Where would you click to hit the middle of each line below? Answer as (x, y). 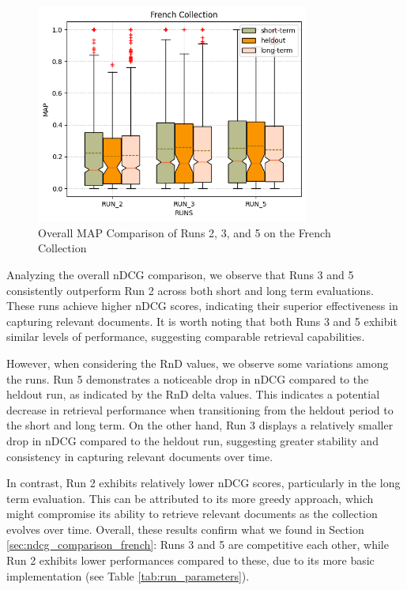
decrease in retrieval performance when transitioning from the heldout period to (200, 409)
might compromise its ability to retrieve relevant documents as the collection (192, 514)
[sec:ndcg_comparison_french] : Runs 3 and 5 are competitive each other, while (198, 545)
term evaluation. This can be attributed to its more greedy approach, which (190, 498)
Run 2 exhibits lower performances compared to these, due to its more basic (190, 560)
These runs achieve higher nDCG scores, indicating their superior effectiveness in (202, 306)
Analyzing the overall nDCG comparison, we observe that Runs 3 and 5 (180, 274)
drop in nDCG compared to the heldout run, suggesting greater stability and (192, 440)
